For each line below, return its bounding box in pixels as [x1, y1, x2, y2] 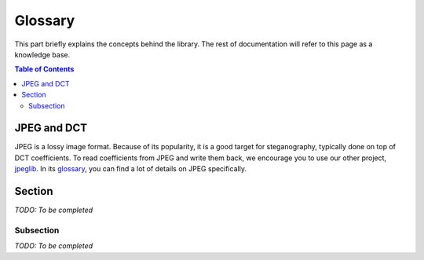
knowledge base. [14, 49, 71, 59]
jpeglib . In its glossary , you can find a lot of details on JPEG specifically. [14, 164, 247, 174]
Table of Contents [14, 64, 75, 74]
